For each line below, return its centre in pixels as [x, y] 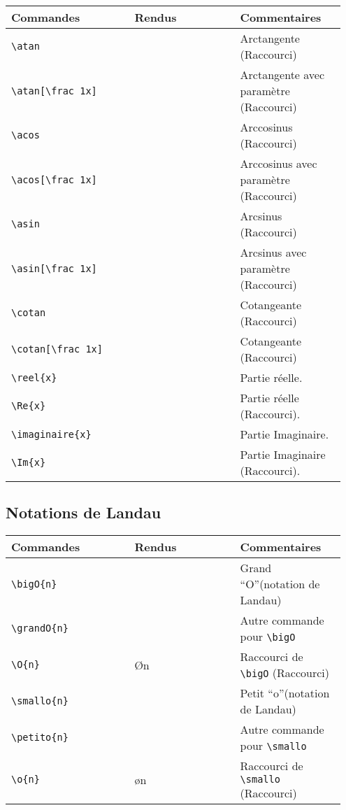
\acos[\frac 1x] [54, 179]
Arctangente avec [282, 74]
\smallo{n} [40, 701]
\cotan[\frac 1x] [57, 349]
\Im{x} [29, 462]
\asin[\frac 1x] [54, 268]
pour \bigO [268, 637]
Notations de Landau [84, 512]
